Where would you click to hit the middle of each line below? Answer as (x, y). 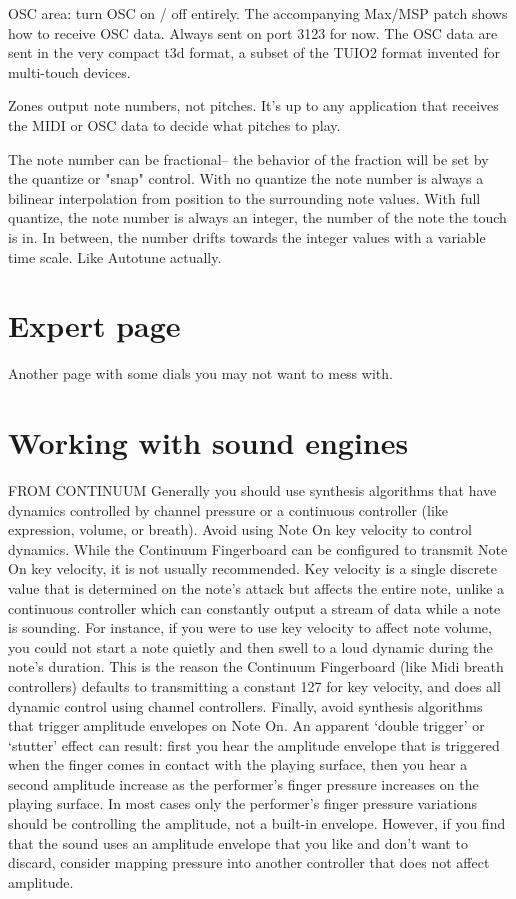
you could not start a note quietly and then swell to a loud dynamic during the (250, 646)
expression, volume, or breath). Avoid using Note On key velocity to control (240, 529)
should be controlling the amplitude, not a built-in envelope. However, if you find (257, 823)
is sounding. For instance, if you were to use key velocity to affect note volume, (250, 627)
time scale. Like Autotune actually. (115, 256)
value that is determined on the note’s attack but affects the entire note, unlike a (256, 587)
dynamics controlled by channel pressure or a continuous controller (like (228, 509)
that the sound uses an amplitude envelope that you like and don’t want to (238, 842)
